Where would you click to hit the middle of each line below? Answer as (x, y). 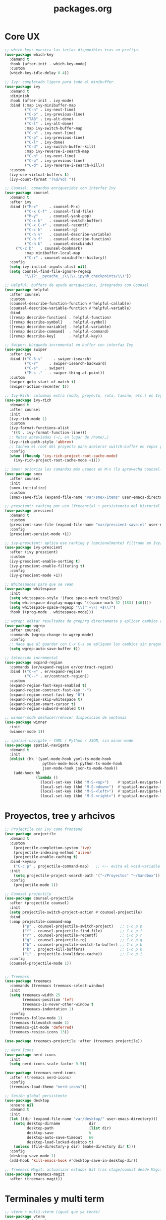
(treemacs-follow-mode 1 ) (36, 1018)
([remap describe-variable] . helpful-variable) (60, 327)
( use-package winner (26, 722)
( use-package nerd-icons (30, 1055)
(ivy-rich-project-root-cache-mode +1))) (57, 460)
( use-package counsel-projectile (39, 898)
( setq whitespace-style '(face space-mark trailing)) (66, 598)
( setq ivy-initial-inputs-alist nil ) (48, 267)
